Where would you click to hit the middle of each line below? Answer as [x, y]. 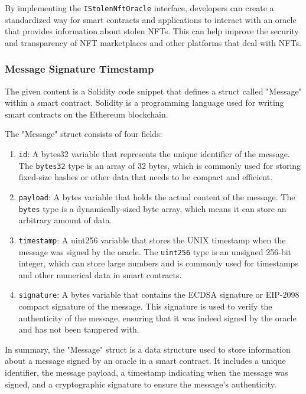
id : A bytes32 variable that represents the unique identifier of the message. [154, 154]
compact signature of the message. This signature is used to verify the [145, 306]
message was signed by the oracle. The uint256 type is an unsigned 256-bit [155, 251]
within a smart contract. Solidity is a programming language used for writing [144, 102]
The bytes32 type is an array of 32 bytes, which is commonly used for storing [160, 165]
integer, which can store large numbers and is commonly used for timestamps [158, 263]
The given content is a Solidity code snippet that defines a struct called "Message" [153, 91]
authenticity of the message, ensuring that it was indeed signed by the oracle [157, 318]
